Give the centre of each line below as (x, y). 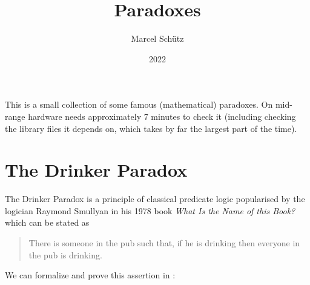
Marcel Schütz (157, 38)
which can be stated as (47, 222)
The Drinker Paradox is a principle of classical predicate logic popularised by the (155, 199)
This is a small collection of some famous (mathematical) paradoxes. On (139, 104)
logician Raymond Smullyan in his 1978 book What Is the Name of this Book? (150, 210)
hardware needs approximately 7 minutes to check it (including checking (162, 116)
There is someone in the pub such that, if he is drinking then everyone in (164, 243)
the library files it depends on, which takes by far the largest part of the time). (151, 128)
